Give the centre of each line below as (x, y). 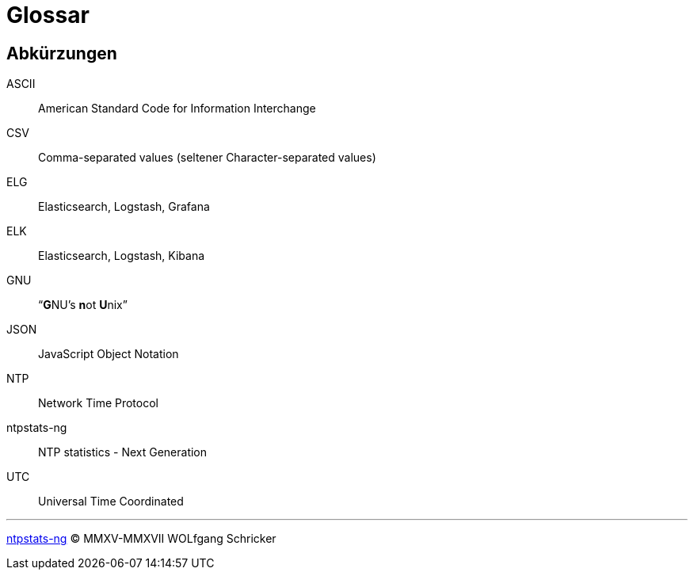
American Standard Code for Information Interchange (177, 109)
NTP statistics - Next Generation (123, 452)
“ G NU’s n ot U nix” (83, 305)
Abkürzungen (62, 53)
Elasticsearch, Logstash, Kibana (122, 256)
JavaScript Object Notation (109, 354)
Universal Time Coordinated (111, 502)
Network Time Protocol (98, 403)
